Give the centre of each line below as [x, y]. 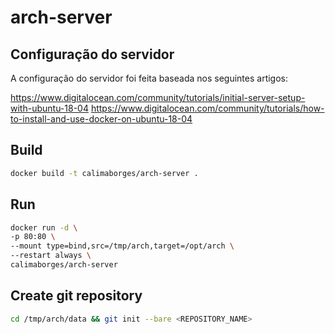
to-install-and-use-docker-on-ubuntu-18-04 [101, 119]
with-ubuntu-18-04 [49, 108]
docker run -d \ [44, 227]
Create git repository [76, 296]
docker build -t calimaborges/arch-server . [104, 173]
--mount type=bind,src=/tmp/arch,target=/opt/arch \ [122, 246]
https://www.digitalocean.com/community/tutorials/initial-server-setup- [158, 97]
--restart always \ [51, 256]
